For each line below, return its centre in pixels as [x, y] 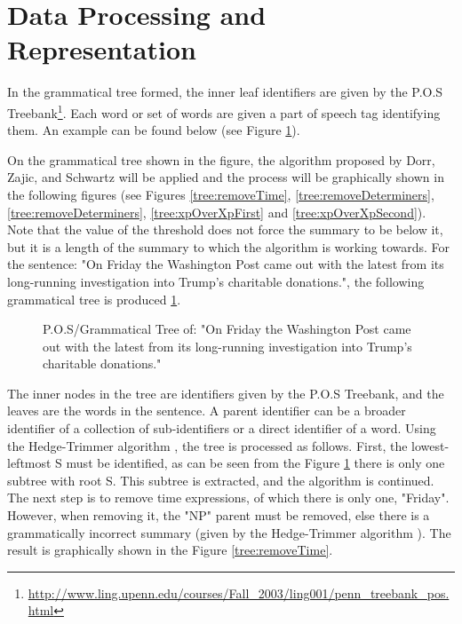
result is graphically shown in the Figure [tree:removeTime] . [170, 550]
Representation [102, 49]
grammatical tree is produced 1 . [94, 299]
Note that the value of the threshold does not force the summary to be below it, [225, 229]
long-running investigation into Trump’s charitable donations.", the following [216, 281]
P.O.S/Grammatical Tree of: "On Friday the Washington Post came [227, 329]
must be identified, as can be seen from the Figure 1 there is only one [255, 463]
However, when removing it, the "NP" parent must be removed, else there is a [219, 515]
